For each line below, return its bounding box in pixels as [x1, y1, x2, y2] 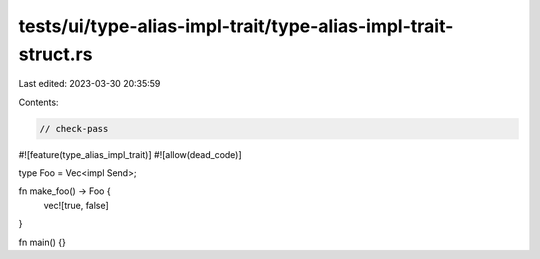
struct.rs [18, 43, 93, 65]
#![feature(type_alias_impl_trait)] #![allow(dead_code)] [18, 148, 242, 160]
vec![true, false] [43, 199, 109, 211]
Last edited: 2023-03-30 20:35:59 [18, 78, 161, 90]
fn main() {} [18, 236, 67, 248]
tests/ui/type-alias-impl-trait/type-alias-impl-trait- [18, 15, 454, 37]
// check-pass [39, 123, 109, 134]
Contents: [18, 96, 59, 108]
